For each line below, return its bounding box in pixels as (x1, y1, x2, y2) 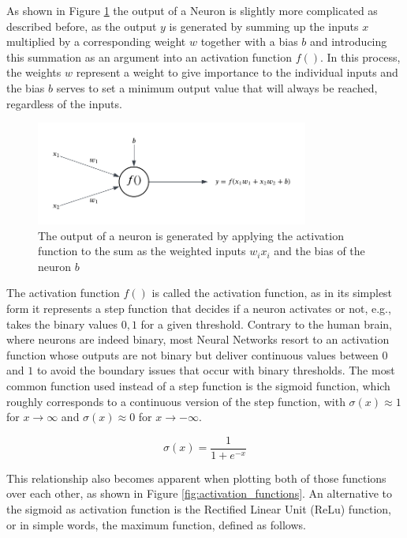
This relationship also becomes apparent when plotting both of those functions (6, 469, 386, 486)
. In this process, (319, 48, 401, 65)
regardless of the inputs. (6, 95, 122, 111)
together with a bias (200, 33, 298, 50)
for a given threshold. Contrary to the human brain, (140, 315, 392, 332)
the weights (6, 64, 62, 81)
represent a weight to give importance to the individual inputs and (76, 64, 398, 81)
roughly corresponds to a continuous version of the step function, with (6, 393, 345, 409)
